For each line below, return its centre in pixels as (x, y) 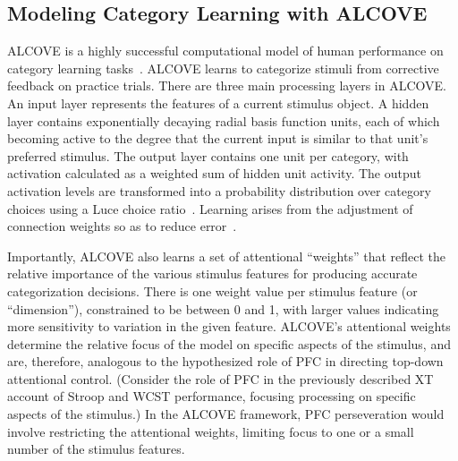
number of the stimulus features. (96, 449)
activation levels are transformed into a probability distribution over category (219, 190)
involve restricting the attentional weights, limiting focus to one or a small (211, 431)
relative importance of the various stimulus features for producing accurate (212, 273)
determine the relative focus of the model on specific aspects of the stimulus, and (229, 343)
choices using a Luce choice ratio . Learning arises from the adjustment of (210, 208)
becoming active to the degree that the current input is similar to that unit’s (218, 138)
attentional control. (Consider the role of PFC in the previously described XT (221, 378)
